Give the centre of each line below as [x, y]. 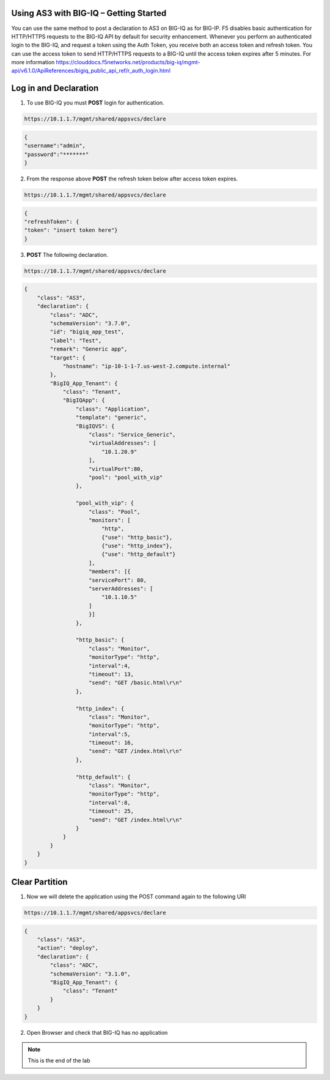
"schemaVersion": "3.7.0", [90, 323]
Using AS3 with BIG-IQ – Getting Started [89, 13]
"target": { [68, 357]
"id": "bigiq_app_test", [87, 332]
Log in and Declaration [55, 88]
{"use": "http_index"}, [137, 546]
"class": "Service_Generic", [132, 435]
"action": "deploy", [68, 948]
